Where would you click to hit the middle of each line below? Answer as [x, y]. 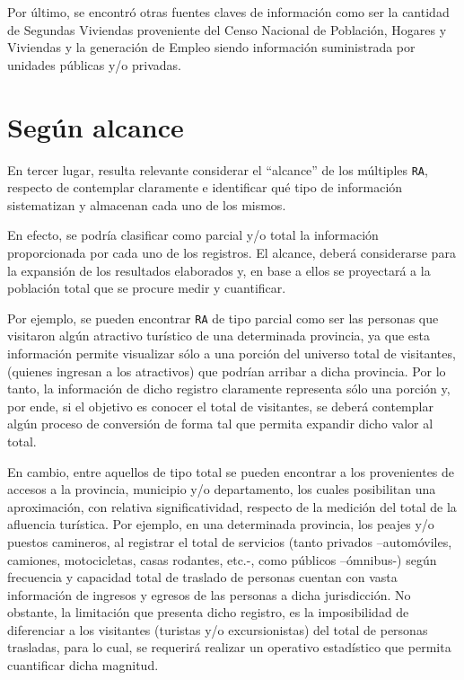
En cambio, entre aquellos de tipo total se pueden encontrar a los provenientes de [231, 471]
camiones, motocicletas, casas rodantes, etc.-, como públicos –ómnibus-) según [222, 559]
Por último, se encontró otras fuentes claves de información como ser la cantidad [228, 12]
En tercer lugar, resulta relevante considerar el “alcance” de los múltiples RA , [218, 169]
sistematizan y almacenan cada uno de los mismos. [147, 204]
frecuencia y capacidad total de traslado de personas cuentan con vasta [202, 577]
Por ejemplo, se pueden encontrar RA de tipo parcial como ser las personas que [223, 318]
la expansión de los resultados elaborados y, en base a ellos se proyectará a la [219, 270]
